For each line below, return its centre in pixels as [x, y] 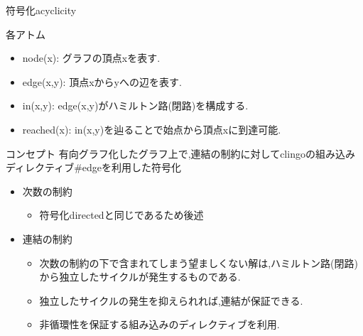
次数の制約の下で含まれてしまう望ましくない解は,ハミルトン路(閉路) [199, 262]
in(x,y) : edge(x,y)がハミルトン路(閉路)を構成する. [135, 105]
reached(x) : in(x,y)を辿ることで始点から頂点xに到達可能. [152, 129]
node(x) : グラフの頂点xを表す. [91, 58]
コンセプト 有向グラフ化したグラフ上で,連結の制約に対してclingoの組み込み [180, 153]
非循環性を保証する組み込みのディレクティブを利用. [159, 324]
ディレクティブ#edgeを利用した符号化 [94, 167]
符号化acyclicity [41, 10]
